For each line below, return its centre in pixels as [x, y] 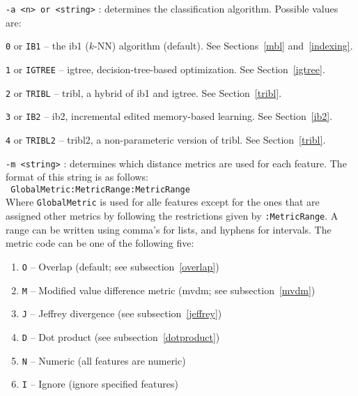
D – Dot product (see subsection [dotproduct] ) [121, 336]
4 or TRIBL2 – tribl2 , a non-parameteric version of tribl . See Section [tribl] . [166, 139]
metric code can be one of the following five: [100, 243]
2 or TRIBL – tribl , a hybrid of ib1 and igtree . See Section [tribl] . [144, 92]
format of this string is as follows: [77, 177]
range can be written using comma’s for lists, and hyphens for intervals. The [169, 229]
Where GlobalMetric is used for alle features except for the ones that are [163, 202]
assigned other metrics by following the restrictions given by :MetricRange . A [172, 216]
